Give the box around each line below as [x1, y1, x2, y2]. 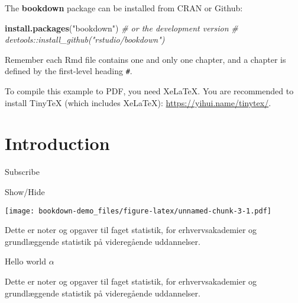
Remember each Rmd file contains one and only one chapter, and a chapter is [5, 53, 286, 65]
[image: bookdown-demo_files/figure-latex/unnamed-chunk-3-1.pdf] [5, 206, 272, 215]
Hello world [5, 255, 47, 267]
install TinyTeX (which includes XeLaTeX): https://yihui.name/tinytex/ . [5, 96, 271, 109]
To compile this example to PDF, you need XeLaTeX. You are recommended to [5, 85, 294, 97]
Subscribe [5, 165, 40, 178]
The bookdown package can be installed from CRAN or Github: [5, 2, 243, 14]
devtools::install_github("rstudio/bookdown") [5, 33, 165, 46]
